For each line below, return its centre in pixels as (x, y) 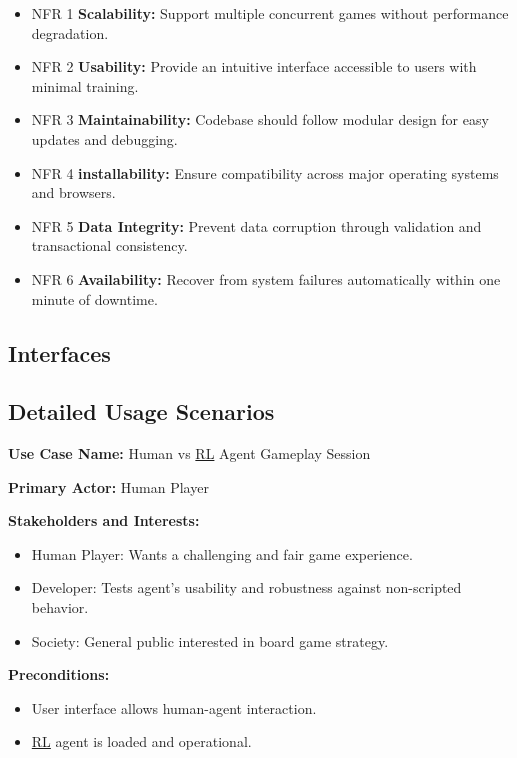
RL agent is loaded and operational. (141, 741)
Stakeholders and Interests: (104, 520)
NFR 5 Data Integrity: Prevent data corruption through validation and (256, 225)
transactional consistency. (109, 245)
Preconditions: (59, 674)
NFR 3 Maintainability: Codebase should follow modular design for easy (260, 119)
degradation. (70, 32)
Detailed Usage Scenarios (141, 411)
